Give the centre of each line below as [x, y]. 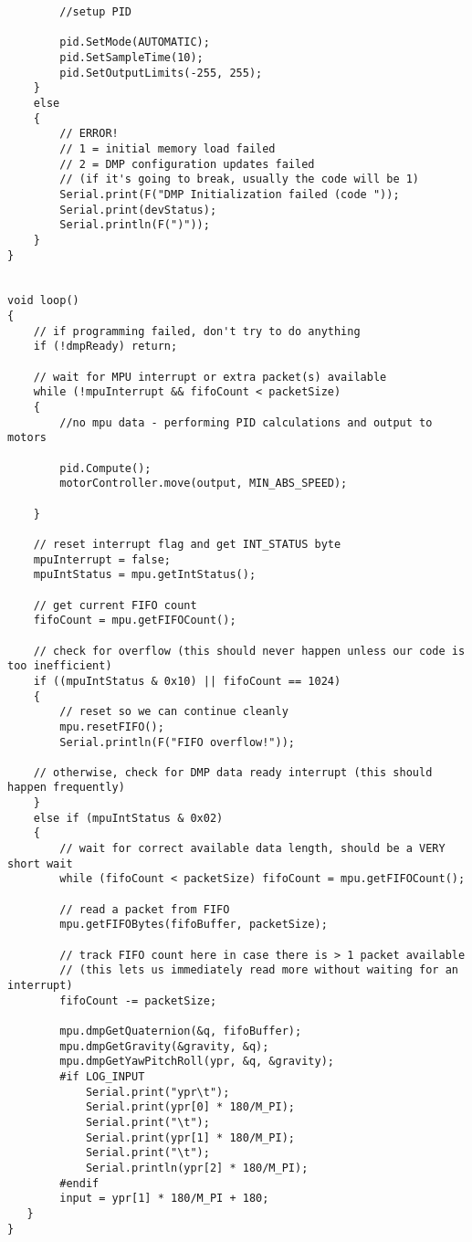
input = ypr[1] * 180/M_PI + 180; [164, 1199]
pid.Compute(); [105, 468]
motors [27, 438]
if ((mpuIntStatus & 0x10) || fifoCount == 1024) [187, 681]
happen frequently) [66, 788]
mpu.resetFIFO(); [112, 726]
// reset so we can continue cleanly [174, 712]
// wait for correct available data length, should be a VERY [252, 849]
